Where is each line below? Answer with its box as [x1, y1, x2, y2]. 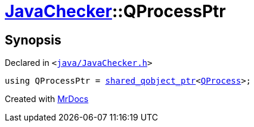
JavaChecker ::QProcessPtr [5, 1, 226, 21]
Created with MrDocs [5, 94, 89, 104]
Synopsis [5, 32, 61, 47]
